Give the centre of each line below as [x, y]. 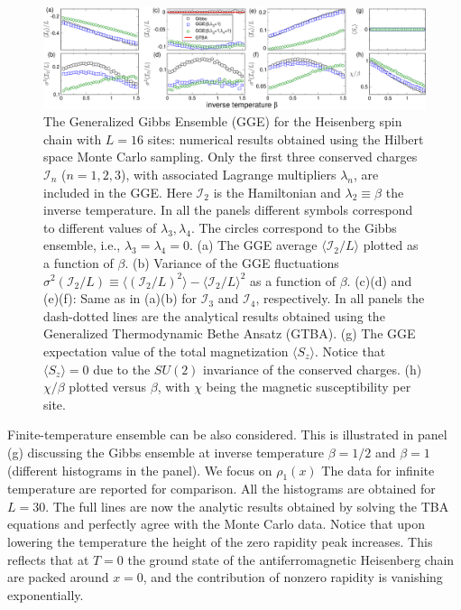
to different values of [100, 227]
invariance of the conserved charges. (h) [313, 369]
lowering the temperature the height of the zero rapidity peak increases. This [220, 542]
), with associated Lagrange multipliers [229, 174]
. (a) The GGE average [253, 245]
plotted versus [108, 387]
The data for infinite [378, 470]
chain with [73, 139]
